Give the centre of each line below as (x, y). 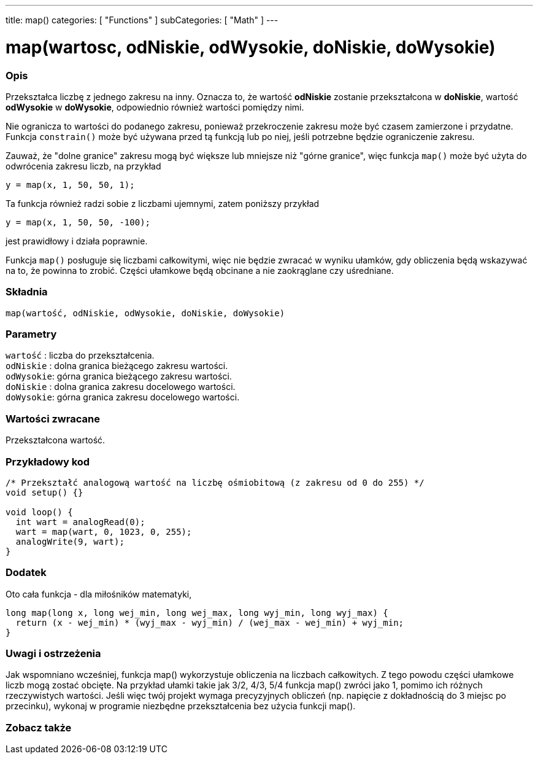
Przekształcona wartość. (56, 440)
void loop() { (39, 512)
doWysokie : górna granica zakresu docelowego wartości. (123, 397)
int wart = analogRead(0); (80, 522)
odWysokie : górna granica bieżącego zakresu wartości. (119, 376)
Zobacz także (39, 727)
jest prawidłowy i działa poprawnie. (77, 241)
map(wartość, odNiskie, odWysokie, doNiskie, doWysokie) (145, 313)
